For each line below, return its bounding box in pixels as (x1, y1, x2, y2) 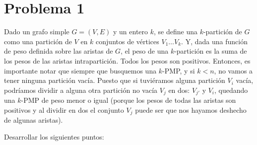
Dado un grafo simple (4, 26, 69, 37)
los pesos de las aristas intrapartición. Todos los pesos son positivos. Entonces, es (4, 55, 251, 66)
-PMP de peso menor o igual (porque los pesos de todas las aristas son (21, 95, 236, 105)
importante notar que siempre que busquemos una (4, 65, 157, 75)
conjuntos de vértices (96, 36, 159, 46)
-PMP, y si (162, 65, 195, 75)
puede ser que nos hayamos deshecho (135, 104, 247, 115)
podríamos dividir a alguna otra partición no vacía (4, 84, 158, 95)
